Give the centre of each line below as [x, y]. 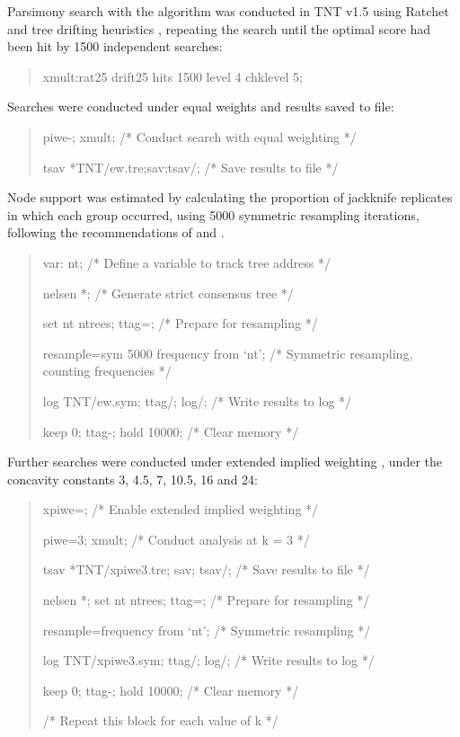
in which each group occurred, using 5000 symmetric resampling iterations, [213, 214]
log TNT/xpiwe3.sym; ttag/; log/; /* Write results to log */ [208, 660]
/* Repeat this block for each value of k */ [160, 720]
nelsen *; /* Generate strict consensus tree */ [168, 293]
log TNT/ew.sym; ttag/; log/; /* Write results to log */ [197, 400]
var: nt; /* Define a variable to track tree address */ [186, 262]
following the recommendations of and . [116, 232]
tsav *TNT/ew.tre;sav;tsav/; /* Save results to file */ [190, 167]
